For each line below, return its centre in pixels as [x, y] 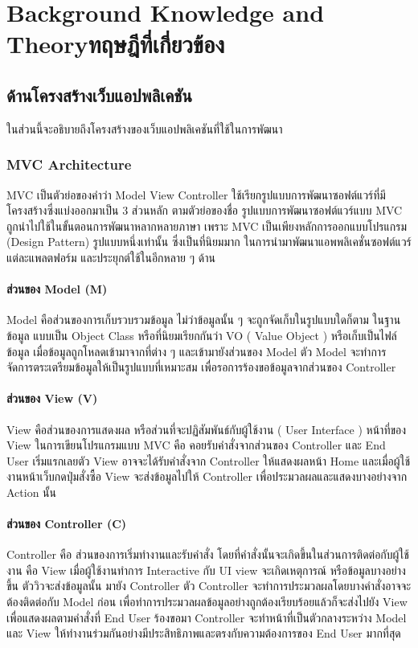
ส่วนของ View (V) [52, 398]
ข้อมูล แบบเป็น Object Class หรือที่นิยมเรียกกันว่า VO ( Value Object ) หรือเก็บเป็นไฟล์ [202, 335]
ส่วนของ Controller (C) [67, 524]
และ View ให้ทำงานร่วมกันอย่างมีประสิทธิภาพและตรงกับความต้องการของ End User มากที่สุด [204, 633]
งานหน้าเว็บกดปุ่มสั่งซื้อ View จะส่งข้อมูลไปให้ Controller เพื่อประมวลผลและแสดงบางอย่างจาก [207, 476]
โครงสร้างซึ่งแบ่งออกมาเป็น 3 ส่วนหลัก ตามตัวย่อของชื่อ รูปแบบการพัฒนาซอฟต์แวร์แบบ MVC [205, 210]
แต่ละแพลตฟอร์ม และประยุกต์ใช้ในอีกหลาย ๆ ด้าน [111, 257]
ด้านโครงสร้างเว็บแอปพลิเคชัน [99, 94]
